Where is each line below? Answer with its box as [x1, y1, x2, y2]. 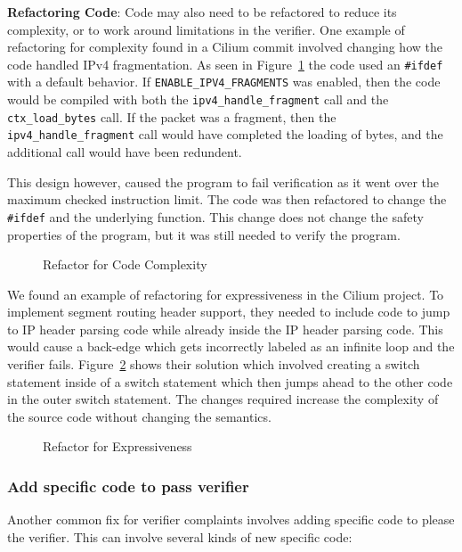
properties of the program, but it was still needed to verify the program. [7, 225, 401, 243]
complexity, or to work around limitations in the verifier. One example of [7, 20, 405, 38]
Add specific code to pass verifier [7, 474, 249, 497]
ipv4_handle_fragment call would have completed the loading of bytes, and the [7, 125, 443, 144]
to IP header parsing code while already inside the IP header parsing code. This [7, 319, 443, 338]
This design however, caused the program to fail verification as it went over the [7, 172, 440, 191]
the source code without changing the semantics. [7, 407, 272, 425]
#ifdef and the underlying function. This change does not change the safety [7, 207, 424, 226]
